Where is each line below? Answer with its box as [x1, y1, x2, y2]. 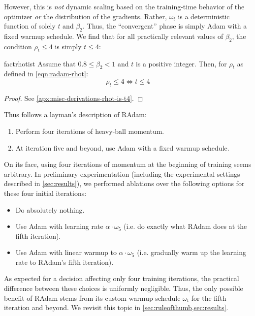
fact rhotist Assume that [4, 58, 76, 68]
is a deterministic [178, 11, 230, 21]
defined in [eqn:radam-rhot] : [4, 68, 88, 79]
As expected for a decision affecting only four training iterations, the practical [4, 273, 239, 284]
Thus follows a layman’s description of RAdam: [4, 109, 147, 120]
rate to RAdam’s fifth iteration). [15, 256, 114, 267]
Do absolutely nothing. [15, 204, 85, 215]
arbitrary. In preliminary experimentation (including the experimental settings [4, 168, 240, 179]
